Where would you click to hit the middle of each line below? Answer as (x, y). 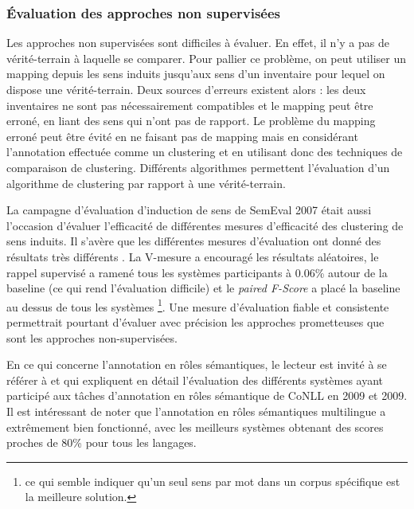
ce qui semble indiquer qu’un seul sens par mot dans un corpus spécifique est (213, 481)
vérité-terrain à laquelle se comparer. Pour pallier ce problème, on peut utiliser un (206, 58)
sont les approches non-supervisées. (92, 337)
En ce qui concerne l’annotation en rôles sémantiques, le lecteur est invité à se (197, 364)
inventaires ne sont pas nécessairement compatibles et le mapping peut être (190, 105)
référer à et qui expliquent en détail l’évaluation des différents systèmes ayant (195, 380)
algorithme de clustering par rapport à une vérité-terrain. (146, 183)
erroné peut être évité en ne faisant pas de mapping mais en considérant (182, 136)
